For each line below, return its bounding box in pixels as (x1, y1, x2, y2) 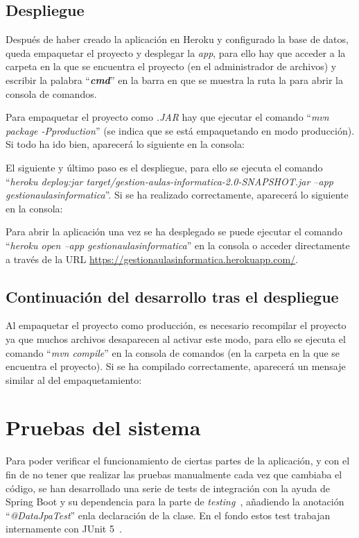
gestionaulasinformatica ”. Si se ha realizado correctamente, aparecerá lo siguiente (6, 187, 349, 202)
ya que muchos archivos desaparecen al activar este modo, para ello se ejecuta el (6, 331, 346, 346)
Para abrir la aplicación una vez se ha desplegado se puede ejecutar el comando (6, 224, 342, 239)
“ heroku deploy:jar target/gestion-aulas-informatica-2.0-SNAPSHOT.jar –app (6, 174, 333, 188)
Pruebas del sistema (6, 413, 201, 442)
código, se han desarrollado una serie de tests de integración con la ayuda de (6, 480, 330, 495)
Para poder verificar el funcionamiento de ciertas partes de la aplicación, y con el (6, 453, 350, 468)
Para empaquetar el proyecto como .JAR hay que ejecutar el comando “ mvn (6, 110, 329, 124)
